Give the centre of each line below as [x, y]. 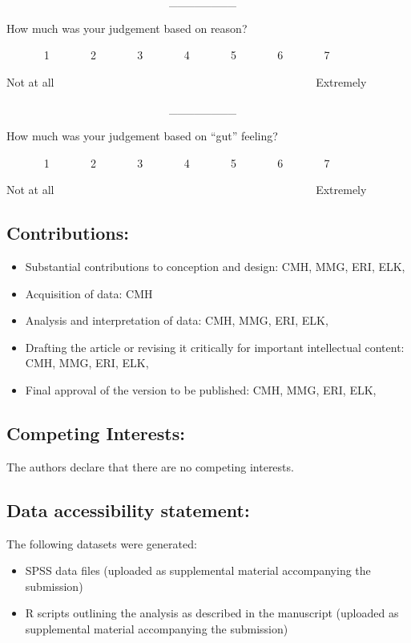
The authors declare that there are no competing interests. [150, 466]
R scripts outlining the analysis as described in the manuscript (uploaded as [212, 613]
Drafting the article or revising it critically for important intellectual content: [215, 347]
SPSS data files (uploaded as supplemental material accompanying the [198, 570]
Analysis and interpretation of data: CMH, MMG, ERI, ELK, [177, 320]
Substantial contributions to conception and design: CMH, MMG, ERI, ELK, [215, 266]
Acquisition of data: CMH [89, 293]
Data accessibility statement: [128, 510]
